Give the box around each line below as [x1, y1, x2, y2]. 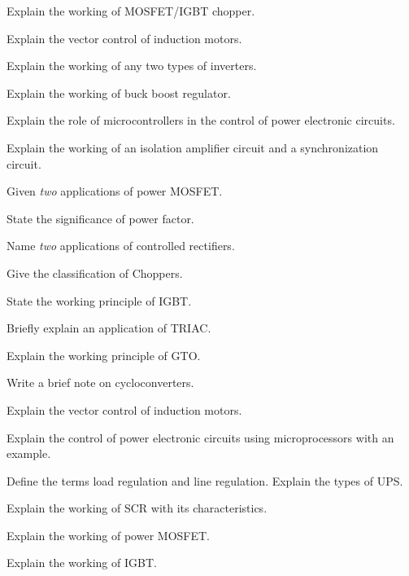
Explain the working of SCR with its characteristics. [7, 499, 268, 517]
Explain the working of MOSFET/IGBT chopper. [7, 2, 255, 19]
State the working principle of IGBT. [7, 292, 192, 309]
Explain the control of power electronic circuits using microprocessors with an [7, 429, 394, 446]
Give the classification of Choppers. [7, 264, 183, 281]
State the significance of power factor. [7, 209, 194, 226]
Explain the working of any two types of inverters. [7, 57, 257, 74]
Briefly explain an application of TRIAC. [7, 319, 211, 336]
